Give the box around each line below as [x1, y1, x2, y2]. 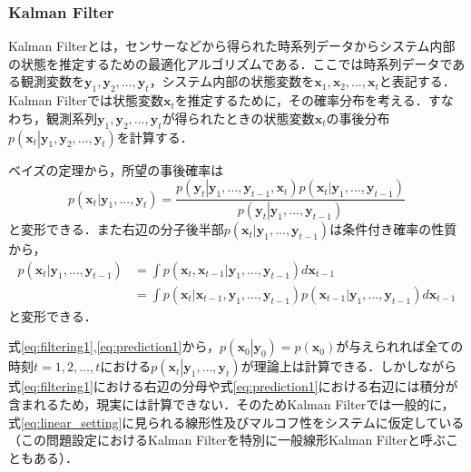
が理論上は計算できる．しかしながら [240, 357, 457, 376]
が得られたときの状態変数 [162, 108, 315, 127]
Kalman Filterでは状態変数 [8, 91, 163, 110]
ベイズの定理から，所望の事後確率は [8, 160, 224, 179]
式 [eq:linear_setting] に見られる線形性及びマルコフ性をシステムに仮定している [8, 412, 465, 431]
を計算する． [116, 127, 193, 146]
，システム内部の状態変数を [149, 72, 315, 91]
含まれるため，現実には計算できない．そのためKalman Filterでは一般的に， [8, 394, 455, 413]
